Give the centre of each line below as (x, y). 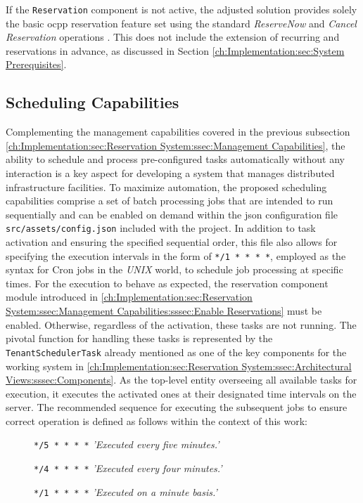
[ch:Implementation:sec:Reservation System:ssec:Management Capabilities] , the (176, 145)
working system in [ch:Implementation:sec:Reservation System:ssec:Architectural (179, 366)
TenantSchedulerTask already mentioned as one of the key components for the (176, 352)
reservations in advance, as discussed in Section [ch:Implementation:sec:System (175, 50)
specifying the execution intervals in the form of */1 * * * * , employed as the (176, 255)
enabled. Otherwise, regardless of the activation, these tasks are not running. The (181, 324)
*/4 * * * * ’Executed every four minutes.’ (128, 468)
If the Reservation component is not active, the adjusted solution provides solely (181, 9)
